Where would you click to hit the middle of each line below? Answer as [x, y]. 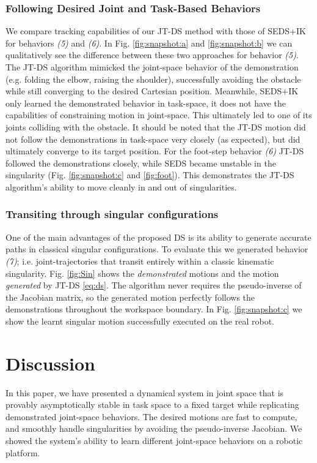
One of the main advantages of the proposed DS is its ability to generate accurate [158, 237]
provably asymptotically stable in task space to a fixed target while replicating [152, 405]
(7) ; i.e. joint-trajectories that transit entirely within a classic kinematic [140, 261]
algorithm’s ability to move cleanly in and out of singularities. [121, 186]
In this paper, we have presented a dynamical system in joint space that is [145, 392]
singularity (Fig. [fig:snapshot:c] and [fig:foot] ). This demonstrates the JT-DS [150, 175]
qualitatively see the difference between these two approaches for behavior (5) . [152, 55]
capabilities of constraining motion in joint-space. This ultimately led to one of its [159, 115]
